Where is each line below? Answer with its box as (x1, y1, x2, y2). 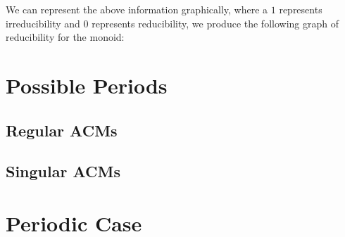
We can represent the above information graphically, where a (6, 2, 268, 16)
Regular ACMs (6, 119, 118, 141)
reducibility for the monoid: (6, 30, 125, 44)
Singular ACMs (6, 160, 120, 182)
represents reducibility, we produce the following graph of (92, 15, 339, 30)
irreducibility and (6, 15, 80, 30)
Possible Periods (6, 70, 168, 99)
